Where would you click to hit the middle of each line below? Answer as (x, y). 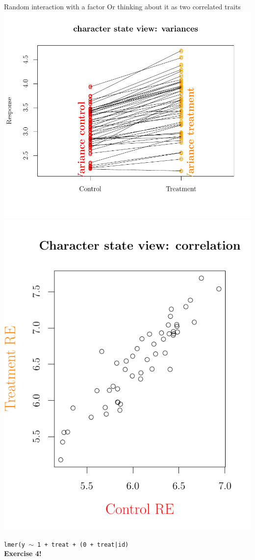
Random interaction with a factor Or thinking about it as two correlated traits (122, 6)
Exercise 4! (23, 553)
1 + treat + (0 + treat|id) (83, 545)
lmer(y (14, 545)
